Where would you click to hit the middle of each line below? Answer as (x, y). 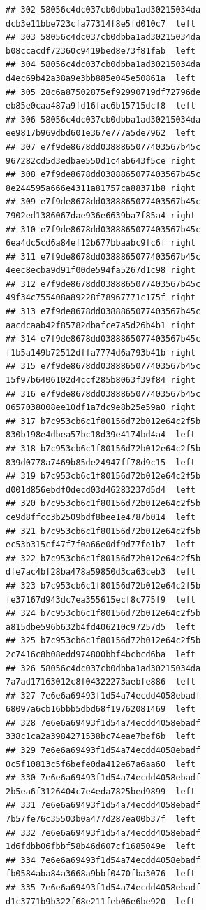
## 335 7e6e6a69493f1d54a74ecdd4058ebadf (103, 888)
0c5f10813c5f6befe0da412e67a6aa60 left (101, 764)
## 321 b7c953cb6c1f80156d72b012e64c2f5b (103, 531)
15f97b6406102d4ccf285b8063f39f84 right (101, 380)
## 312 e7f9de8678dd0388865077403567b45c (103, 284)
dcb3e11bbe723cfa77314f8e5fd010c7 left (101, 23)
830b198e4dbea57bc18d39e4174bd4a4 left (101, 435)
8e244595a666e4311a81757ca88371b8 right (101, 188)
